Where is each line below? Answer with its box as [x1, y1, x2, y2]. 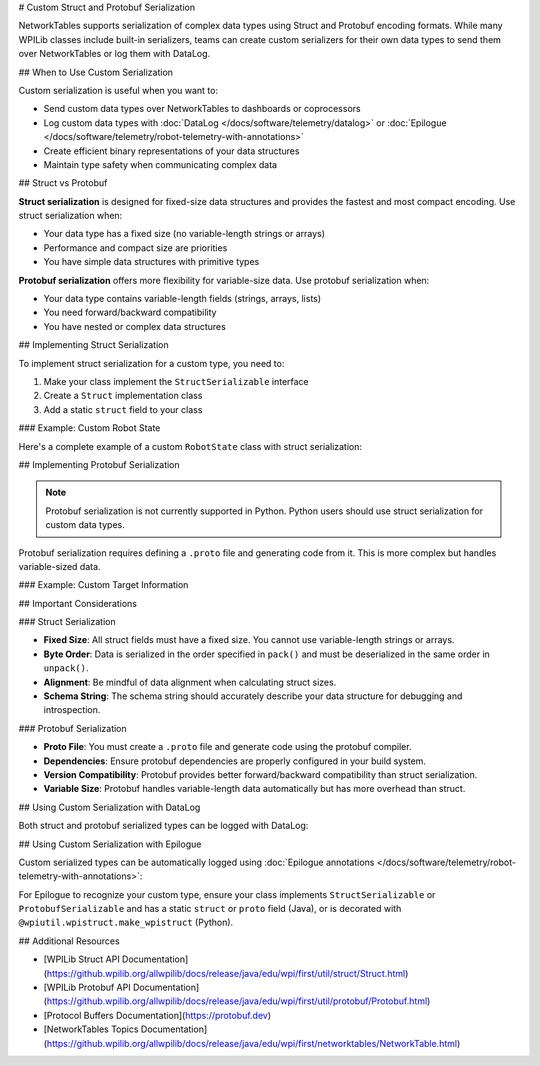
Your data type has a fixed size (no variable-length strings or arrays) [43, 228, 325, 240]
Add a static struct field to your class [43, 403, 203, 415]
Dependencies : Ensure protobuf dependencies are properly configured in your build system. [43, 755, 427, 767]
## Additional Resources [18, 935, 120, 947]
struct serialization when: [18, 210, 123, 222]
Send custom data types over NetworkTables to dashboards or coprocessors [43, 103, 361, 115]
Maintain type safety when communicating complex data [43, 158, 278, 170]
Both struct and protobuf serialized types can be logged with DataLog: [18, 820, 309, 832]
